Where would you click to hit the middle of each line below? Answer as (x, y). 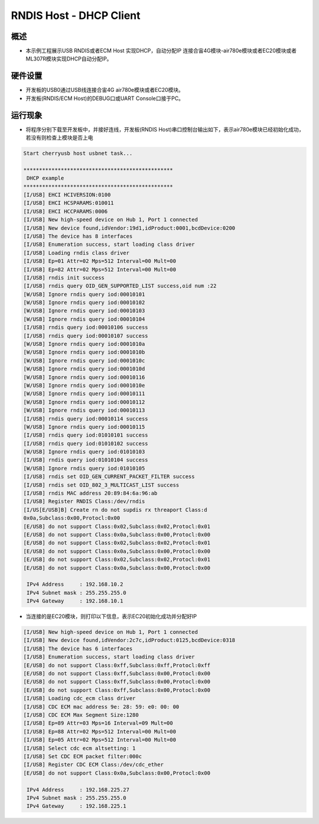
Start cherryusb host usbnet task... (78, 153)
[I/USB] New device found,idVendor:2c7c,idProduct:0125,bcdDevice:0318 (129, 640)
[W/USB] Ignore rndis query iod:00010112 (84, 402)
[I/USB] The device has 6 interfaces (78, 648)
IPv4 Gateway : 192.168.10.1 (75, 601)
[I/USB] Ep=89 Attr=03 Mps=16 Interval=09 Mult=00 (98, 723)
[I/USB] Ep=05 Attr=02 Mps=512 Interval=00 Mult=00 (100, 740)
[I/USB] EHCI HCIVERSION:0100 (67, 195)
